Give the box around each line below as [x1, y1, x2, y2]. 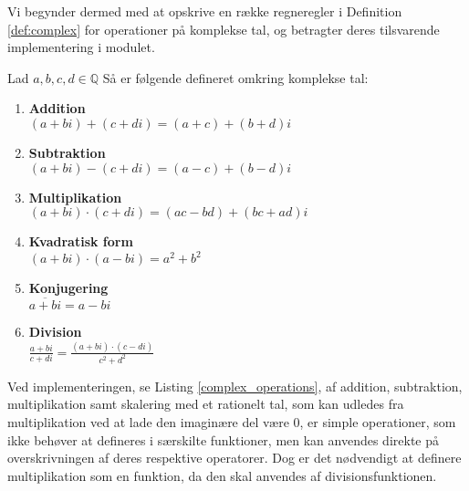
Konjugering [28, 278, 109, 298]
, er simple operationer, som [299, 413, 456, 432]
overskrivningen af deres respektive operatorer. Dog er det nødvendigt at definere [7, 448, 462, 467]
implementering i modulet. [7, 37, 155, 57]
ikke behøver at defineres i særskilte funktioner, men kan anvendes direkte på [7, 430, 440, 449]
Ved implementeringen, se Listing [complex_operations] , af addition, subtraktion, [7, 376, 463, 395]
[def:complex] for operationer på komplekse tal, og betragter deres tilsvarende [7, 19, 440, 38]
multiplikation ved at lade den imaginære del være [7, 413, 289, 432]
